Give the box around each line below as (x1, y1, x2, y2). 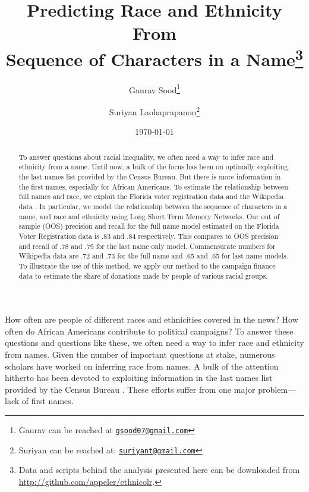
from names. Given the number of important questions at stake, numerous (5, 348, 275, 361)
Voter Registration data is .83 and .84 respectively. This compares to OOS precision (18, 231, 279, 241)
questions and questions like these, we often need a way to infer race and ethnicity (5, 336, 304, 349)
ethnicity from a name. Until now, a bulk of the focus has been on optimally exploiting (18, 162, 288, 172)
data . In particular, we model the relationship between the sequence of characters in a (18, 201, 287, 211)
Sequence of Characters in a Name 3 (5, 44, 304, 71)
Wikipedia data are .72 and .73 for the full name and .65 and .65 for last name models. (18, 251, 288, 261)
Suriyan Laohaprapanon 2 (109, 104, 200, 118)
